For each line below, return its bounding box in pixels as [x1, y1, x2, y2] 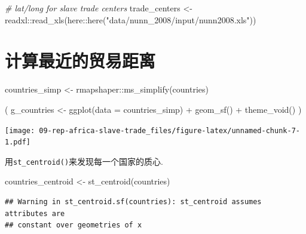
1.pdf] [5, 138, 30, 147]
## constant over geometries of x [5, 221, 142, 230]
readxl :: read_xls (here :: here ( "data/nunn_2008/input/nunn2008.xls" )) [5, 13, 256, 26]
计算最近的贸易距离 [5, 48, 156, 73]
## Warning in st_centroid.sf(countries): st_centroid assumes [5, 198, 262, 207]
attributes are [5, 209, 65, 218]
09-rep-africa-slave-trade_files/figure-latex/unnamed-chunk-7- [39, 126, 300, 135]
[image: [5, 126, 35, 135]
